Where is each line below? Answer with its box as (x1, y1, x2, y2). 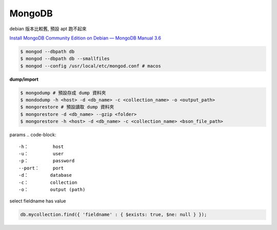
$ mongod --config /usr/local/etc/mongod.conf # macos (20, 63, 161, 69)
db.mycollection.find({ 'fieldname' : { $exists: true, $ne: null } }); (20, 212, 207, 218)
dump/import (9, 76, 38, 82)
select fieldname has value (9, 198, 66, 204)
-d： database (18, 172, 72, 178)
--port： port (18, 165, 64, 171)
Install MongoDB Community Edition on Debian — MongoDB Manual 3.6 (9, 35, 162, 41)
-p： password (18, 158, 75, 164)
